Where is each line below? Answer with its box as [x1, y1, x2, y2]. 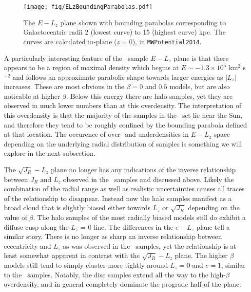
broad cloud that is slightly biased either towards [4, 202, 151, 213]
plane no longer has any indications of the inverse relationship [51, 164, 236, 175]
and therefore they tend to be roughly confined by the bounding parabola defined [4, 119, 247, 129]
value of [4, 212, 27, 222]
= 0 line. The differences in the [80, 221, 174, 232]
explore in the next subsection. [4, 148, 96, 158]
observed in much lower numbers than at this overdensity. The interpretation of [4, 100, 242, 110]
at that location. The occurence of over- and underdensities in [4, 129, 189, 139]
